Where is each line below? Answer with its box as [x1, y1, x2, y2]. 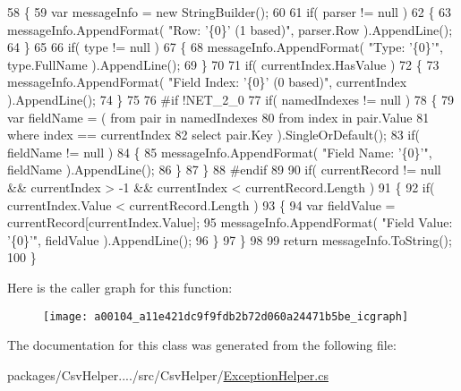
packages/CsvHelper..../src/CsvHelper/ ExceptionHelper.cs [7, 365, 329, 384]
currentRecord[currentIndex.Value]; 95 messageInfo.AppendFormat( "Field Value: [7, 213, 453, 232]
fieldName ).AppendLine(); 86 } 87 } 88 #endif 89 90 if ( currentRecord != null [7, 160, 441, 179]
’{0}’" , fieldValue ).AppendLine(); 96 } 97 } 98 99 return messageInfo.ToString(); [7, 230, 452, 249]
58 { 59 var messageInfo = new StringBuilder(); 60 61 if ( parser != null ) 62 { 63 [7, 3, 452, 21]
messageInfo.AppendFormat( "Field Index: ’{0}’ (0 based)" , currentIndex [7, 72, 407, 91]
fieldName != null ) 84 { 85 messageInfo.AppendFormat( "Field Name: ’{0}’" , [7, 142, 432, 161]
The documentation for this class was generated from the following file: [7, 336, 397, 354]
